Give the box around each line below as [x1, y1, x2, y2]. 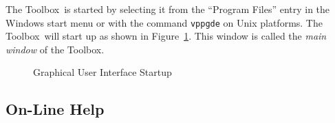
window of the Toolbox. [6, 42, 105, 56]
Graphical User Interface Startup [33, 65, 172, 79]
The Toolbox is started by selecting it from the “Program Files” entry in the [6, 2, 330, 16]
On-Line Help [6, 98, 105, 120]
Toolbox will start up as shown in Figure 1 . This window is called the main [6, 29, 327, 43]
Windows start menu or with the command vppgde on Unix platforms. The [6, 15, 323, 29]
